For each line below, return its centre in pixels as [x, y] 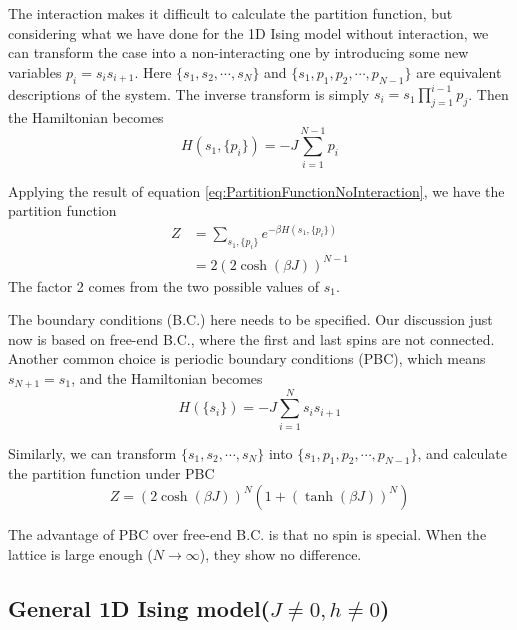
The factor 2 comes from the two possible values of [164, 285]
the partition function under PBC [111, 473]
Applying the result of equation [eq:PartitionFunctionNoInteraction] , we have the [256, 190]
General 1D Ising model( [139, 607]
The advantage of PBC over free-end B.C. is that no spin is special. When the [247, 533]
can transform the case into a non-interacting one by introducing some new [238, 52]
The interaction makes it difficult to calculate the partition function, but [230, 13]
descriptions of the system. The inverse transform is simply [189, 93]
